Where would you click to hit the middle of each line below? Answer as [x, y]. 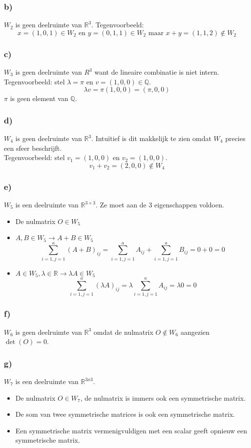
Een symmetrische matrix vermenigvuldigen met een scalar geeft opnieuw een [131, 430]
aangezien [195, 332]
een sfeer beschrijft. [33, 148]
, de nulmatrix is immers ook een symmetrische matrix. [163, 397]
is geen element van [39, 98]
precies [235, 138]
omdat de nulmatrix [123, 332]
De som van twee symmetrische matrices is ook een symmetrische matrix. [125, 414]
